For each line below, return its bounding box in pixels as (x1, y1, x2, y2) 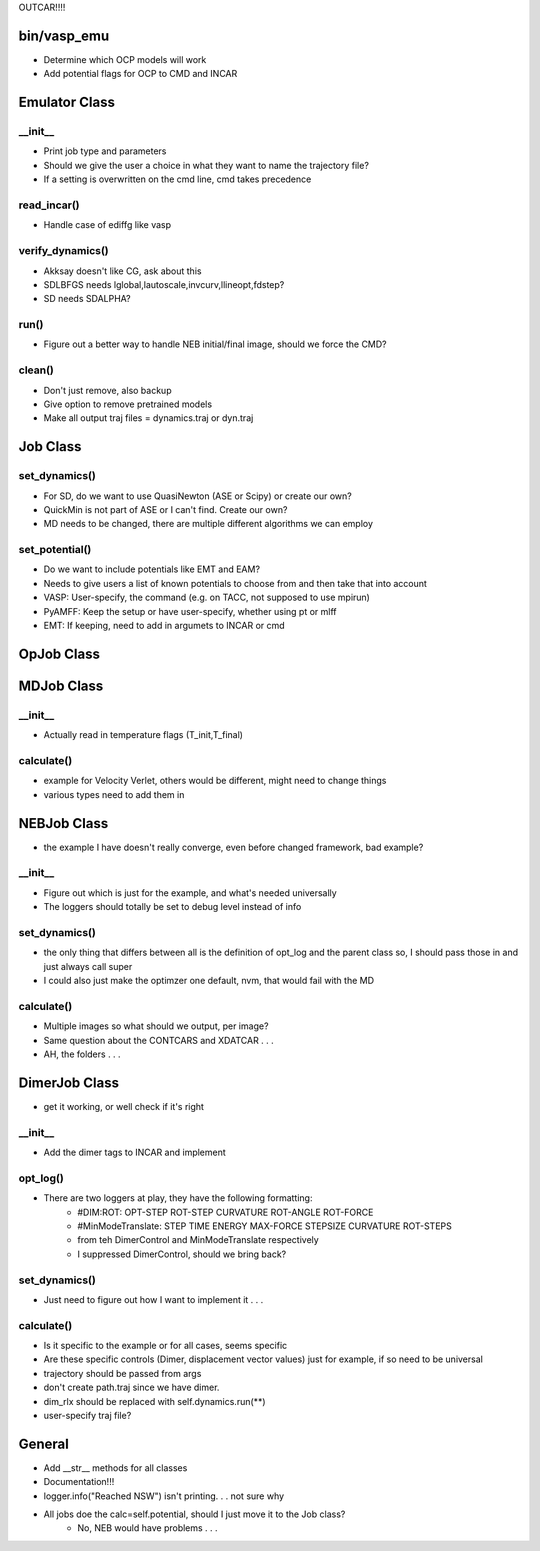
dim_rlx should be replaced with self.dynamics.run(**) (43, 1395, 266, 1407)
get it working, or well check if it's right (43, 1100, 205, 1112)
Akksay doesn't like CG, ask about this (43, 265, 202, 277)
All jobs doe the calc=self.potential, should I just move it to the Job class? (43, 1508, 346, 1520)
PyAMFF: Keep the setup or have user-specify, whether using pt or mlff (43, 605, 337, 617)
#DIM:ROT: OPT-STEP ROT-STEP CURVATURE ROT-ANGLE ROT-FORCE (77, 1206, 374, 1218)
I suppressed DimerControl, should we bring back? (77, 1248, 287, 1260)
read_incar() (18, 198, 80, 212)
